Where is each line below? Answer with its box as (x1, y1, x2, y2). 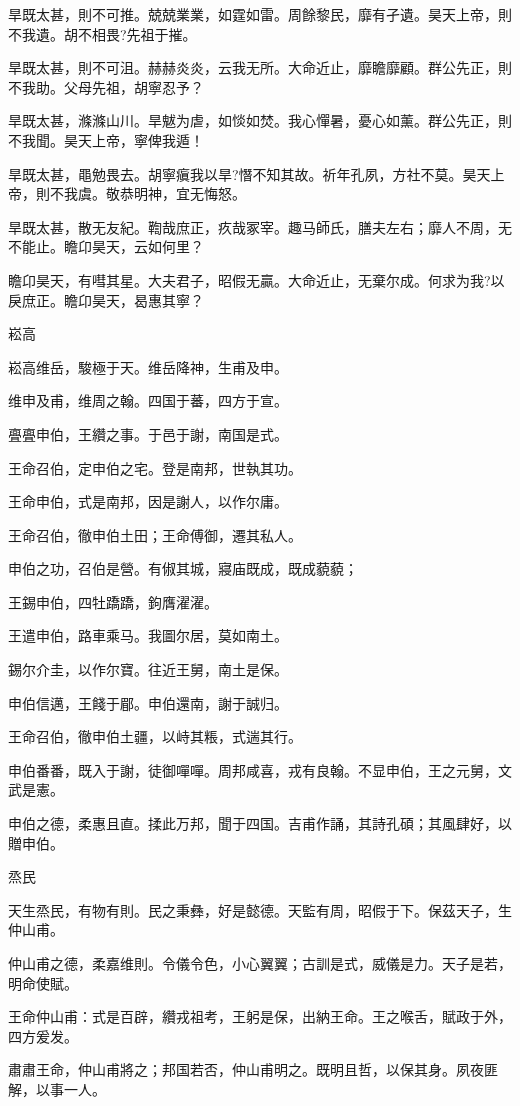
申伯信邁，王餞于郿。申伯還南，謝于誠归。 (8, 692, 288, 713)
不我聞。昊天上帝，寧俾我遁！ (8, 129, 204, 150)
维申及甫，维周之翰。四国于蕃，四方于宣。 (8, 390, 288, 411)
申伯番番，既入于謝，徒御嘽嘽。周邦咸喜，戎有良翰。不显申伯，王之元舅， (8, 759, 498, 780)
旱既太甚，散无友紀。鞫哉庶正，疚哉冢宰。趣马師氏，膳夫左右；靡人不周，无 (8, 216, 512, 237)
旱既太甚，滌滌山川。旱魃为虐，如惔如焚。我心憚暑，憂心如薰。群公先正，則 (8, 110, 512, 131)
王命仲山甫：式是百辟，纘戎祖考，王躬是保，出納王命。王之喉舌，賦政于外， (8, 1006, 512, 1027)
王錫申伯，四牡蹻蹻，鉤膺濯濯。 (8, 591, 218, 612)
